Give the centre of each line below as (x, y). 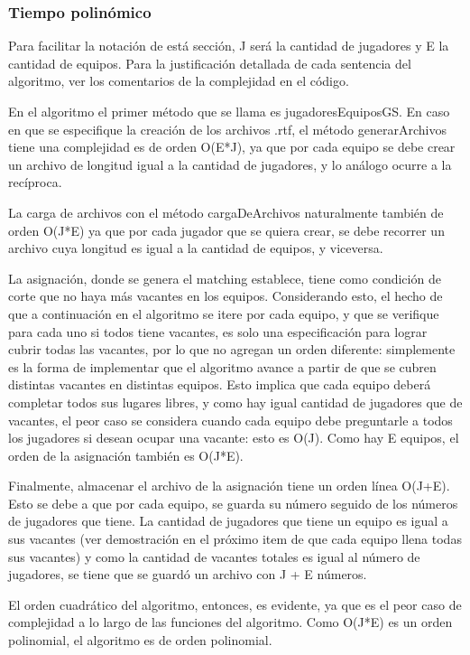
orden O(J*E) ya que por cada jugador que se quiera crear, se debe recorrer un (226, 230)
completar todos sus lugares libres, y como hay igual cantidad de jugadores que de (235, 402)
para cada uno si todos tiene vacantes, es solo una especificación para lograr (218, 331)
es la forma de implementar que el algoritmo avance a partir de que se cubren (222, 366)
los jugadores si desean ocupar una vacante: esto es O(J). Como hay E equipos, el (234, 438)
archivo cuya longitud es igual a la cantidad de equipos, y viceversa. (196, 248)
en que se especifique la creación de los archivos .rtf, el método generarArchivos (227, 129)
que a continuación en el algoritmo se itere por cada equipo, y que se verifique (224, 313)
